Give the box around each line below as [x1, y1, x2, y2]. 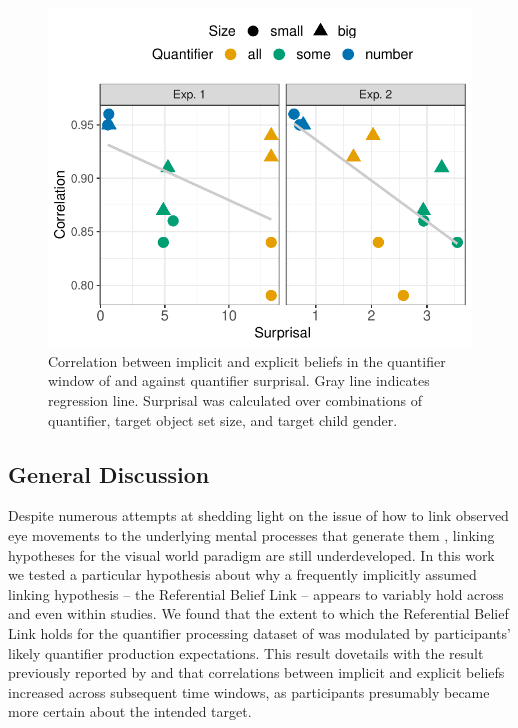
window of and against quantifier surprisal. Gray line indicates [48, 370, 430, 391]
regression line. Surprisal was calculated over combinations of [48, 389, 422, 410]
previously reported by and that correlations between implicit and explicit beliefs [8, 662, 505, 683]
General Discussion [8, 458, 210, 489]
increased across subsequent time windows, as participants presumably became [8, 681, 490, 702]
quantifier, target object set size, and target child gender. [48, 409, 398, 430]
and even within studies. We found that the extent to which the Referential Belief [8, 603, 509, 624]
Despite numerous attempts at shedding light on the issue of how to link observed [8, 505, 509, 526]
